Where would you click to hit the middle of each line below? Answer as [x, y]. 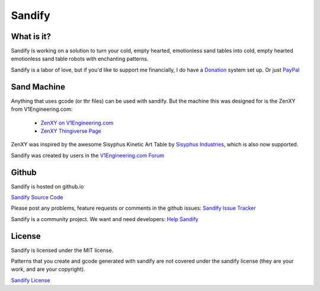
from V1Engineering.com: [42, 109]
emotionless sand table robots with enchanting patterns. [80, 59]
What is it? [31, 36]
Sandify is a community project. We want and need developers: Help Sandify [105, 219]
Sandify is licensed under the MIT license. [62, 250]
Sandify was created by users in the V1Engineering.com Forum [87, 155]
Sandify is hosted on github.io [47, 186]
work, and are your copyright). [48, 269]
